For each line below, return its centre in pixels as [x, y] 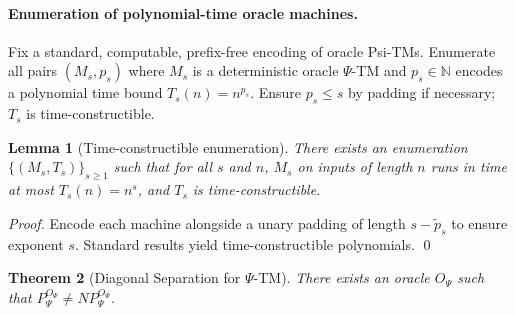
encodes [479, 70]
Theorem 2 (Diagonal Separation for [124, 277]
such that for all [162, 166]
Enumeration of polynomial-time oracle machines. [183, 12]
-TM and [379, 70]
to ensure [479, 222]
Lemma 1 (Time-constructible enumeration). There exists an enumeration [238, 146]
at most [31, 189]
